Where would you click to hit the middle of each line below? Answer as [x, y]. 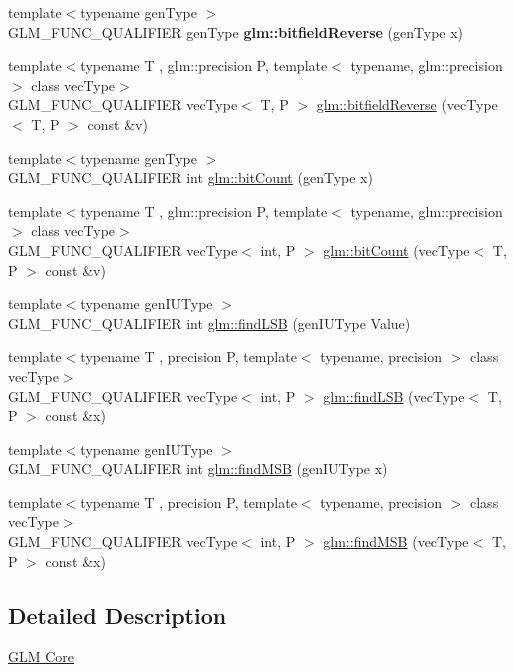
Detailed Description [117, 614]
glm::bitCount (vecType [396, 249]
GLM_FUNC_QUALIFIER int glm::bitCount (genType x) [190, 177]
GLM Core [41, 656]
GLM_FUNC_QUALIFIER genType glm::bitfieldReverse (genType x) [236, 31]
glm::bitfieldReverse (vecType [407, 104]
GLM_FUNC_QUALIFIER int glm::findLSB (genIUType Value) [209, 322]
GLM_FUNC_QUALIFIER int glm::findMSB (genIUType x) [198, 468]
